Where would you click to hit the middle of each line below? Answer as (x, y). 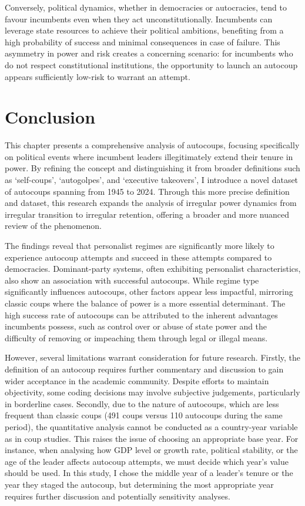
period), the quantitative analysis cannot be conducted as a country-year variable (151, 426)
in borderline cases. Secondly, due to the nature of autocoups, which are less (142, 403)
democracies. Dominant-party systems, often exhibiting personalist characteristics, (153, 269)
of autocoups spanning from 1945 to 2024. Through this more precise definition (147, 191)
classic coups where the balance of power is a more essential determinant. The (145, 303)
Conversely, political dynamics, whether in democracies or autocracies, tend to (146, 7)
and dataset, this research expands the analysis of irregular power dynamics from (151, 203)
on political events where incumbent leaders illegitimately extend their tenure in (149, 156)
